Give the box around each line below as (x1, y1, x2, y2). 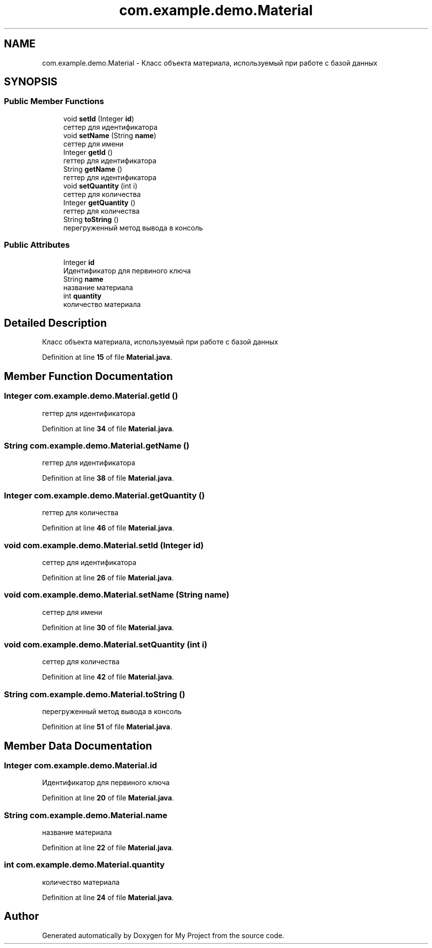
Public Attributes (4, 240, 70, 250)
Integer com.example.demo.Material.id (4, 760, 157, 770)
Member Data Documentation (4, 739, 152, 752)
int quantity (63, 291, 102, 300)
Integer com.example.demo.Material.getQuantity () (4, 490, 205, 500)
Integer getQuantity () (63, 198, 136, 207)
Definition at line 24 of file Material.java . (42, 893, 174, 902)
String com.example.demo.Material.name (4, 810, 168, 820)
